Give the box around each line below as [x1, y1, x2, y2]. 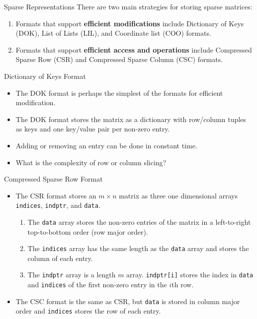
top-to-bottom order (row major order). [27, 226, 148, 237]
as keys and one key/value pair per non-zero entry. [15, 124, 170, 134]
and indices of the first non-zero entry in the [27, 279, 167, 290]
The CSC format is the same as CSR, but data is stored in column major [15, 296, 240, 306]
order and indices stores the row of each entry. [15, 306, 161, 316]
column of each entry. [27, 253, 93, 263]
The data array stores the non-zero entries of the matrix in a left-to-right [27, 216, 251, 227]
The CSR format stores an [15, 190, 96, 200]
